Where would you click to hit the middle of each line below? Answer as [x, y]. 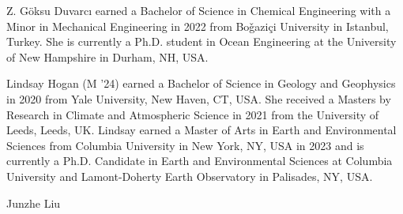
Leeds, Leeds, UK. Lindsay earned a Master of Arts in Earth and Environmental [201, 130]
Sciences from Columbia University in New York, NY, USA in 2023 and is [185, 145]
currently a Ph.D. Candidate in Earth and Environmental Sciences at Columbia [200, 161]
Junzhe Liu [34, 203]
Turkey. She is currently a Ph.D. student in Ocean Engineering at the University [201, 41]
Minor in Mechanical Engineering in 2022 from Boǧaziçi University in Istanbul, [198, 26]
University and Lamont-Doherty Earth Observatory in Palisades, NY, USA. [190, 176]
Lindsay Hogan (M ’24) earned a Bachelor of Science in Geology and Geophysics [201, 83]
